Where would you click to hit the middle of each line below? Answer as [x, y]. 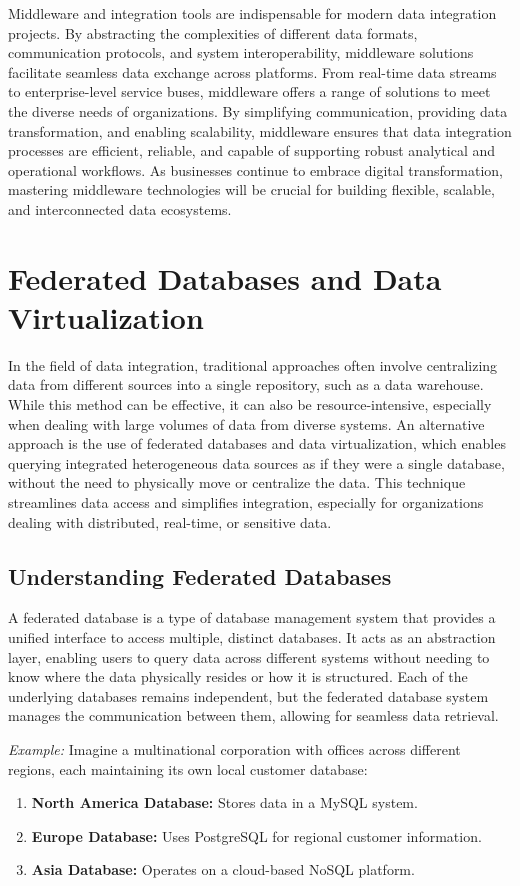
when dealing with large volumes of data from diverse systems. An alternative [246, 423]
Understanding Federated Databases [200, 575]
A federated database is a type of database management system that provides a [252, 617]
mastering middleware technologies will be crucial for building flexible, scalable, [251, 189]
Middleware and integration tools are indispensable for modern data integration [252, 13]
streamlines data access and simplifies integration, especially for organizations [246, 502]
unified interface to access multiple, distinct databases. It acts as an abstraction [252, 636]
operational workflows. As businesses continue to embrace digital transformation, [256, 169]
